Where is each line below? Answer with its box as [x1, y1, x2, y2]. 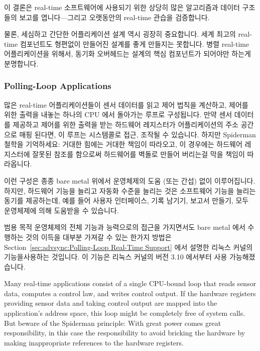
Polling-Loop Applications [4, 79, 111, 92]
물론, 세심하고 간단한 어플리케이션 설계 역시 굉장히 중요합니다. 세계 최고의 [4, 29, 236, 39]
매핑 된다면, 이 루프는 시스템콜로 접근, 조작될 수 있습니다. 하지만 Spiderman [19, 129, 256, 139]
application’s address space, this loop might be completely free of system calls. [4, 308, 245, 318]
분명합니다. [4, 58, 39, 68]
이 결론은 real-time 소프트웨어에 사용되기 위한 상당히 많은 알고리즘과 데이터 [4, 2, 240, 12]
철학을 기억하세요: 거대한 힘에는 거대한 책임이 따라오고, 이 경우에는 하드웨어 [4, 139, 242, 149]
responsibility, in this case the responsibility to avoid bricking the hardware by [4, 327, 245, 338]
